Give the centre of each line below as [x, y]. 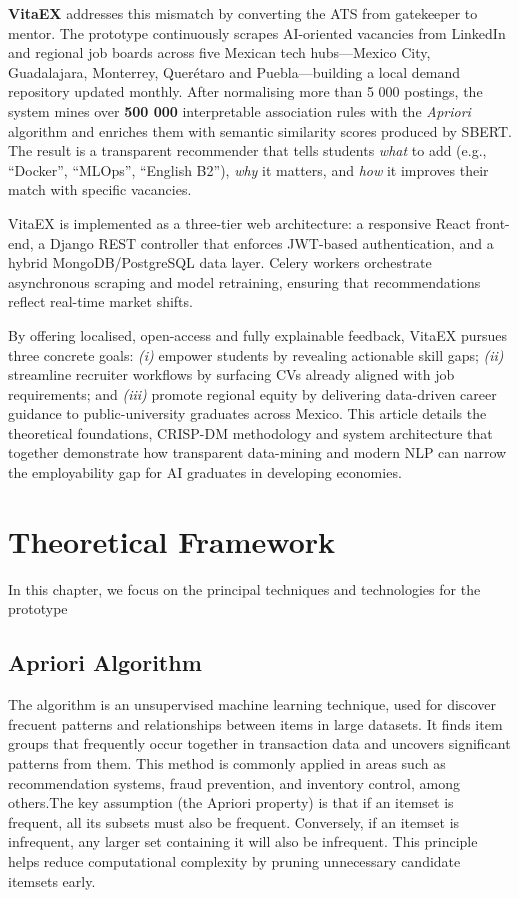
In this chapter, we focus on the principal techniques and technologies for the [244, 588]
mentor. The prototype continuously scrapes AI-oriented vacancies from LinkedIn [257, 32]
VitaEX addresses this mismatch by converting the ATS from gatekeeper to [243, 13]
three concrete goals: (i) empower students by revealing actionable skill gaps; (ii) [256, 354]
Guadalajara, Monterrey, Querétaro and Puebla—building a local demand [234, 71]
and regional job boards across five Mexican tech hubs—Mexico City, [219, 52]
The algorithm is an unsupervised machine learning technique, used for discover [252, 704]
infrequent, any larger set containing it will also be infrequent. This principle [243, 841]
